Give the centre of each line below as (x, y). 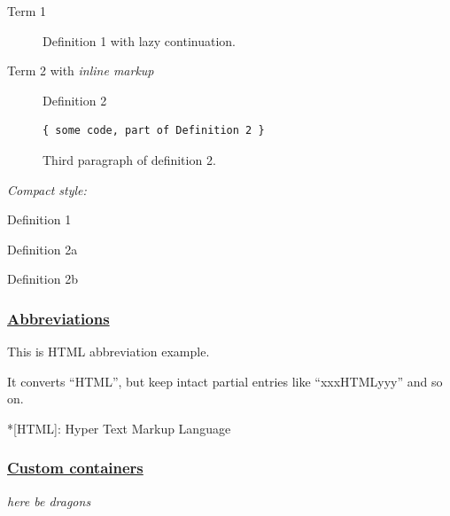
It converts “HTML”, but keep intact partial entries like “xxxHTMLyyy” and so (225, 381)
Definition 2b (43, 279)
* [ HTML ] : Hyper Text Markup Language (119, 428)
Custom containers (75, 468)
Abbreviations (58, 318)
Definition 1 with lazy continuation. (140, 40)
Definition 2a (43, 249)
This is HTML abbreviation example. (109, 352)
